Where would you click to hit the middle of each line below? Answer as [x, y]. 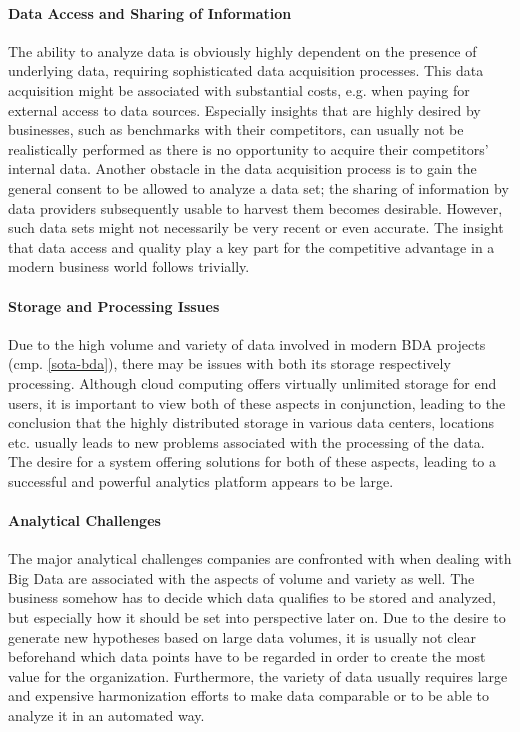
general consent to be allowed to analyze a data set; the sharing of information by [258, 187]
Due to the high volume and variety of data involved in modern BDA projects [247, 343]
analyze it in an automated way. [106, 715]
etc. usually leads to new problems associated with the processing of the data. [246, 441]
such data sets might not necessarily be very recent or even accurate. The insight [256, 227]
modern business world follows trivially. [129, 266]
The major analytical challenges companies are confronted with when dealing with [260, 558]
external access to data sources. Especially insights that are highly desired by [244, 109]
